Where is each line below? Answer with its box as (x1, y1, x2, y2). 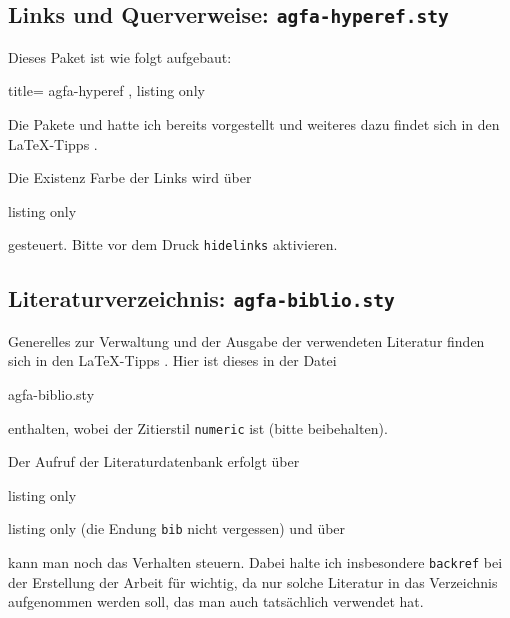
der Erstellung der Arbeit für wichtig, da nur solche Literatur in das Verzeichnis (8, 571, 498, 592)
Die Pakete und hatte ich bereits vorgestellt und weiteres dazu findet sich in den (8, 113, 500, 134)
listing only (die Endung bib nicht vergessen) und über (8, 518, 346, 539)
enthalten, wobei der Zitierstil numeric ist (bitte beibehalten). (8, 417, 388, 438)
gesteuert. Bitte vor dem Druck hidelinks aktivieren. (8, 234, 338, 255)
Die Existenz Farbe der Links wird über (8, 167, 252, 188)
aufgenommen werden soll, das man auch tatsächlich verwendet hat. (8, 591, 424, 612)
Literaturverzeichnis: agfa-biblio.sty (8, 283, 395, 314)
